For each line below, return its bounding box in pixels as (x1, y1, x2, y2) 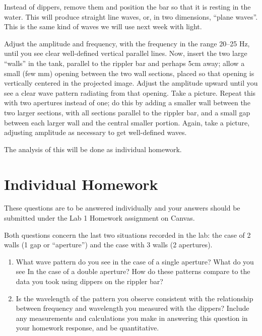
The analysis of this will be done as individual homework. (4, 144, 182, 154)
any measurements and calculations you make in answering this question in (16, 312, 248, 323)
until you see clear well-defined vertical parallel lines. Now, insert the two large (4, 48, 247, 58)
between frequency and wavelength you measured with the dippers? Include (16, 303, 249, 313)
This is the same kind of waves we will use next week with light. (4, 21, 202, 32)
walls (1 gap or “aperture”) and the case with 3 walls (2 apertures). (4, 239, 213, 250)
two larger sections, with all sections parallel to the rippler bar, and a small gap (4, 107, 250, 117)
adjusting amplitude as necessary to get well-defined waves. (4, 127, 187, 138)
